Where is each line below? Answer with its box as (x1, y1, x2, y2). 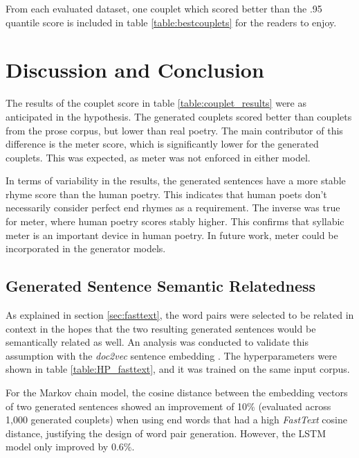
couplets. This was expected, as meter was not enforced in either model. (6, 150, 311, 164)
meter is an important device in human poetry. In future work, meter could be (6, 227, 338, 242)
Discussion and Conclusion (6, 55, 264, 84)
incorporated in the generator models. (6, 241, 166, 256)
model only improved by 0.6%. (6, 439, 135, 454)
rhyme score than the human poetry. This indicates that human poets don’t (6, 186, 327, 201)
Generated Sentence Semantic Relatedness (6, 275, 316, 297)
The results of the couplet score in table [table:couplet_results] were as (6, 96, 306, 110)
